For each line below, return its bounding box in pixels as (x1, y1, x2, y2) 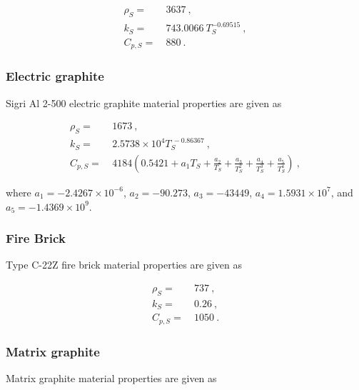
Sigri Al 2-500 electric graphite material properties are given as (6, 95, 282, 110)
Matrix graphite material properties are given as (6, 370, 217, 385)
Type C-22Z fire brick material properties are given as (6, 257, 242, 272)
